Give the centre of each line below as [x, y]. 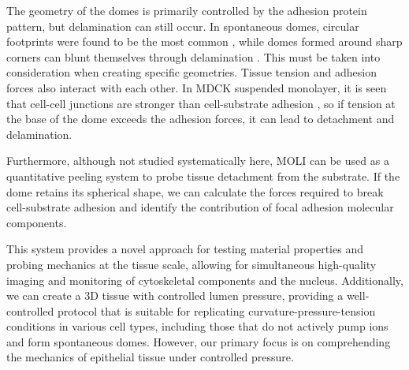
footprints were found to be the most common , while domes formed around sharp [204, 41]
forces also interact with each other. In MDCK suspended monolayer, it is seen [197, 87]
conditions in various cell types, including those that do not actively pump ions [197, 326]
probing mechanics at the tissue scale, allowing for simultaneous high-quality [191, 264]
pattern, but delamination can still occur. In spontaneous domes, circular [183, 26]
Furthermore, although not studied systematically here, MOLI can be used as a [198, 161]
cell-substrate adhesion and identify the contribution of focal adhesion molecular [200, 207]
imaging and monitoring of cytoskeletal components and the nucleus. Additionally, [205, 280]
